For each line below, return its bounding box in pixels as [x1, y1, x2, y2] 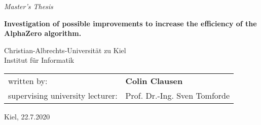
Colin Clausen [125, 74, 183, 87]
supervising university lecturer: [8, 89, 118, 101]
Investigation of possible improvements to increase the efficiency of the [4, 18, 257, 28]
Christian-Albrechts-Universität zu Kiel [4, 45, 126, 55]
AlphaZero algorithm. [4, 28, 82, 38]
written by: [8, 74, 48, 87]
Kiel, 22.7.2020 [4, 111, 50, 121]
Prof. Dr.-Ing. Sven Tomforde [125, 89, 230, 101]
